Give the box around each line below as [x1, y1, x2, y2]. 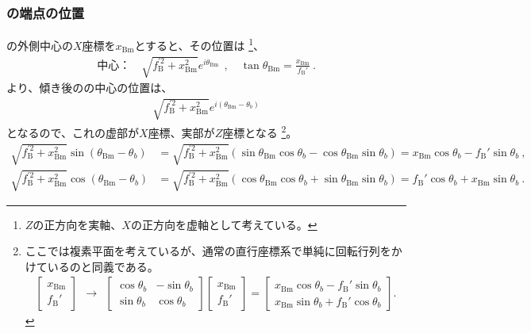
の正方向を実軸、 [33, 216, 122, 232]
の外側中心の [6, 36, 73, 53]
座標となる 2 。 [222, 122, 298, 140]
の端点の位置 [6, 2, 85, 22]
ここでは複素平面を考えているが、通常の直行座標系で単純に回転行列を [25, 243, 391, 259]
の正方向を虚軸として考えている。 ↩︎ [130, 216, 317, 232]
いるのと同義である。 [47, 258, 159, 274]
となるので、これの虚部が [6, 124, 140, 140]
